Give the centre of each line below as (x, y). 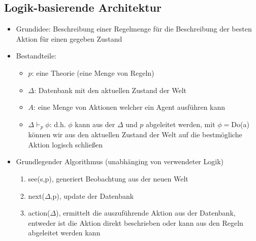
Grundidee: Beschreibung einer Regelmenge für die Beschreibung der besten (134, 29)
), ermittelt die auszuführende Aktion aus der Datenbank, (146, 213)
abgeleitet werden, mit (181, 124)
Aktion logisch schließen (65, 144)
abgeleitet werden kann (64, 233)
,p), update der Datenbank (92, 195)
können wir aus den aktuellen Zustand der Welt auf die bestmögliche (135, 134)
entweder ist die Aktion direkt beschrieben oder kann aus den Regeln (136, 222)
